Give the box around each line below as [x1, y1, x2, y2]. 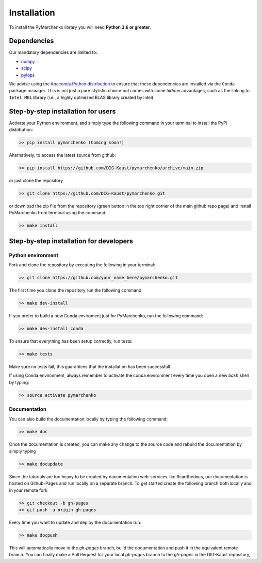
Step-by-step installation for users [9, 107, 116, 115]
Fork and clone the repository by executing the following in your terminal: [9, 262, 155, 268]
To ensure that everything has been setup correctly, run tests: [9, 338, 133, 344]
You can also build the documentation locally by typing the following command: [9, 416, 168, 422]
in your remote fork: [9, 487, 49, 493]
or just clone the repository [9, 177, 63, 184]
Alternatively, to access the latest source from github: [9, 152, 116, 158]
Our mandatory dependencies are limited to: [9, 49, 98, 55]
